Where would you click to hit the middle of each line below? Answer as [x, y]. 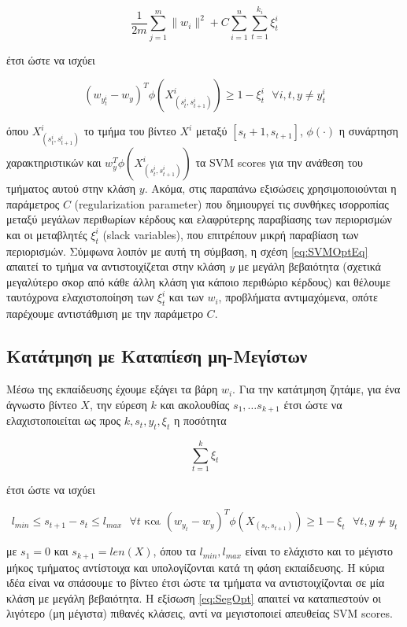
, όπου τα [174, 551]
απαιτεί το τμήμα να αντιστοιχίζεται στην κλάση [116, 266]
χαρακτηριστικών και [54, 162]
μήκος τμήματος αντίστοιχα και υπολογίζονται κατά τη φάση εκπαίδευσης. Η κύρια [196, 567]
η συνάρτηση [368, 131]
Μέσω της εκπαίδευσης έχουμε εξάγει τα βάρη [112, 389]
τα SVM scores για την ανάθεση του [279, 162]
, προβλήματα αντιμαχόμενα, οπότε [298, 297]
